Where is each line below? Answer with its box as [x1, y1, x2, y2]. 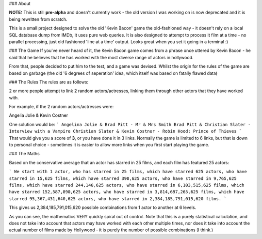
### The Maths [9, 151, 40, 157]
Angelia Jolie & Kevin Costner [9, 112, 68, 118]
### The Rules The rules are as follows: [9, 79, 89, 85]
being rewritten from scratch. [9, 16, 67, 22]
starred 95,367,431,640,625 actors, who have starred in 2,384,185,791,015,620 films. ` [9, 196, 227, 201]
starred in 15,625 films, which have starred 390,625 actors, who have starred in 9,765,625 [9, 175, 237, 181]
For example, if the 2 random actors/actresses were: [9, 104, 114, 110]
